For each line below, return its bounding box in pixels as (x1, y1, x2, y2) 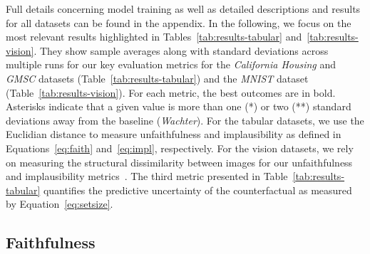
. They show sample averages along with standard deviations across (34, 43, 329, 58)
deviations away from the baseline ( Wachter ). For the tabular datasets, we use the (6, 112, 364, 127)
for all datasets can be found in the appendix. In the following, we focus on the (6, 15, 351, 30)
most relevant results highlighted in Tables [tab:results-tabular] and (6, 29, 302, 44)
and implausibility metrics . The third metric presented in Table (6, 169, 288, 184)
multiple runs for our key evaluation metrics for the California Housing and (6, 57, 336, 72)
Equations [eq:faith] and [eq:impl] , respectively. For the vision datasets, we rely (6, 140, 354, 155)
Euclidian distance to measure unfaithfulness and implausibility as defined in (6, 127, 341, 142)
